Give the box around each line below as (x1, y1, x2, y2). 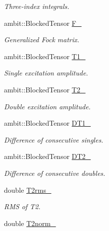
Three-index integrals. (4, 1, 69, 11)
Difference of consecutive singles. (4, 134, 104, 145)
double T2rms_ (4, 184, 52, 195)
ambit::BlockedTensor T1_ (4, 51, 86, 61)
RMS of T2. (4, 201, 41, 212)
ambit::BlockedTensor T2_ (4, 84, 86, 94)
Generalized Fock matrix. (4, 34, 80, 45)
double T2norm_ (4, 218, 56, 228)
